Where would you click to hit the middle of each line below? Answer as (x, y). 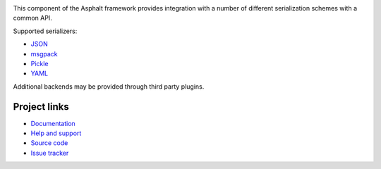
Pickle (40, 63)
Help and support (56, 133)
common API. (32, 18)
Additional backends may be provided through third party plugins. (109, 86)
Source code (49, 143)
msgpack (44, 54)
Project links (41, 107)
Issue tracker (50, 153)
